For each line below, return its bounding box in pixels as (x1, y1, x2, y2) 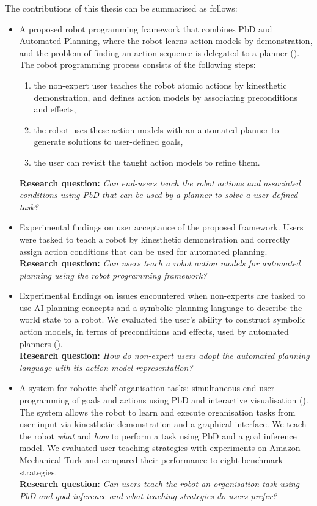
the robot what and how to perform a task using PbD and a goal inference (19, 429, 297, 442)
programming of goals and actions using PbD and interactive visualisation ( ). (19, 394, 308, 406)
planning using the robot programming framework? (19, 268, 207, 281)
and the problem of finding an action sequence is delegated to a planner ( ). (19, 46, 300, 59)
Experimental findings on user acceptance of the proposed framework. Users (19, 221, 304, 233)
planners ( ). (19, 337, 63, 350)
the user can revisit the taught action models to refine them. (34, 155, 260, 168)
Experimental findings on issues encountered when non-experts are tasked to (19, 289, 306, 302)
